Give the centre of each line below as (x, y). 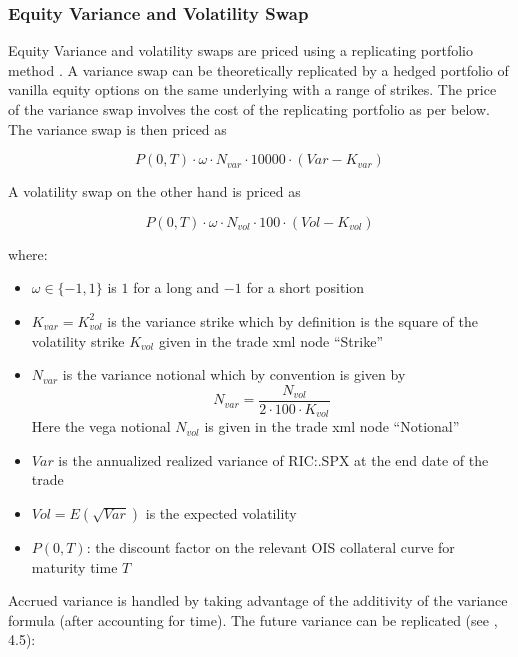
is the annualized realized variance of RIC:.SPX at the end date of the (273, 459)
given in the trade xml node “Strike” (271, 340)
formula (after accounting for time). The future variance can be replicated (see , (253, 619)
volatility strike (78, 340)
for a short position (305, 287)
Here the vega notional (101, 426)
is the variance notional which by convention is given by (234, 374)
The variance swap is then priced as (117, 128)
